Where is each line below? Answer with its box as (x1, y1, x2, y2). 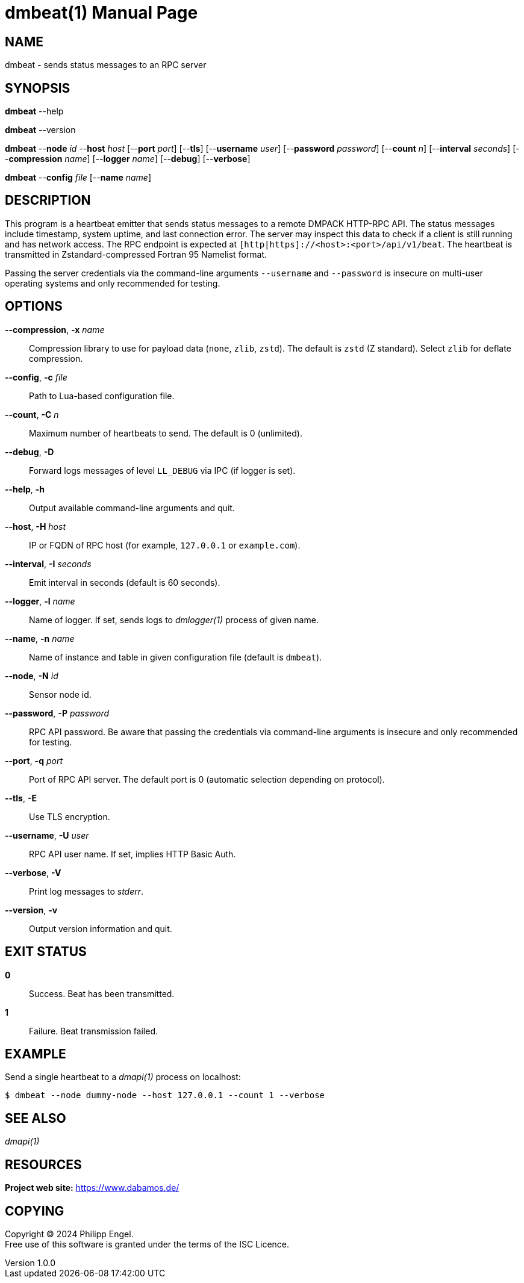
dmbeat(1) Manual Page (5, 2, 198, 23)
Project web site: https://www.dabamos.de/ (5, 1182, 179, 1193)
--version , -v (5, 904, 58, 915)
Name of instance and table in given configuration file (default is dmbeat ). (29, 651, 322, 662)
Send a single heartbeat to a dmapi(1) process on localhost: (5, 1072, 241, 1083)
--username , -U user (5, 830, 89, 840)
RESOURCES (5, 1157, 82, 1172)
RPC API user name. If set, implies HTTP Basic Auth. (29, 848, 236, 859)
